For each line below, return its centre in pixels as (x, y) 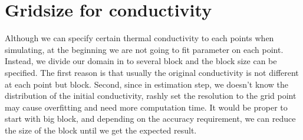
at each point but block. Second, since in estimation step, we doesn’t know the (146, 84)
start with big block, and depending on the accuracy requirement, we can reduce (150, 119)
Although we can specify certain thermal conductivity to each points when (139, 38)
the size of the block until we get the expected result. (101, 130)
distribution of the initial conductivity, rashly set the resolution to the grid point (151, 96)
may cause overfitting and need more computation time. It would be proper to (146, 107)
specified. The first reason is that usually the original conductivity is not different (152, 72)
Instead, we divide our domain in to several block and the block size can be (141, 61)
